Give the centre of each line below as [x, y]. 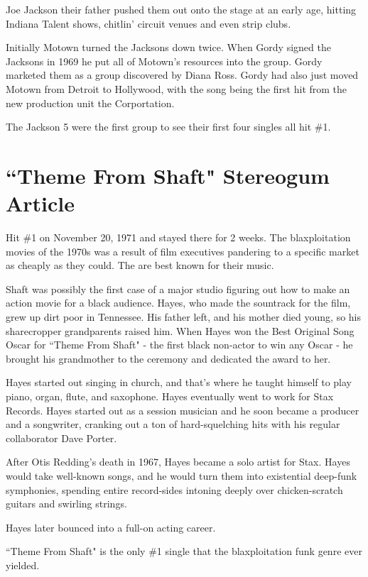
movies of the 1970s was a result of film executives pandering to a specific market [183, 251]
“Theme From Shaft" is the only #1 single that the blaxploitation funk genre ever [184, 551]
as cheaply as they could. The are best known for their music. [140, 265]
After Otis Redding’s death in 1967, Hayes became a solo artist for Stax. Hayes [178, 462]
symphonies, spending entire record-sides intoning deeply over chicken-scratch [174, 489]
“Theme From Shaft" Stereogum [168, 175]
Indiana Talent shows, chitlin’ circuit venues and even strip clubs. [148, 23]
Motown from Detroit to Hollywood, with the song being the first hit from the [177, 88]
